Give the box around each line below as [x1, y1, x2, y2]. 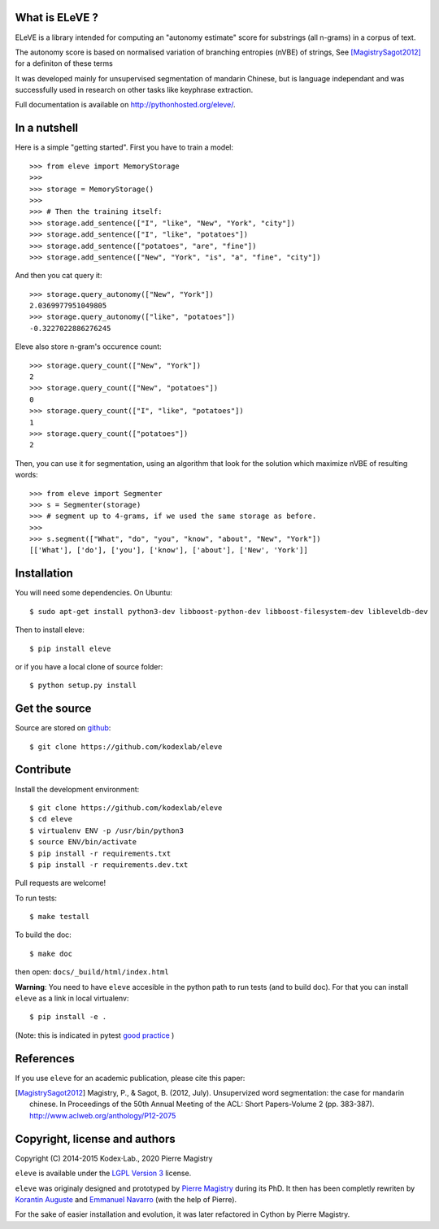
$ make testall [29, 912, 90, 922]
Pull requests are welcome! [15, 878, 106, 888]
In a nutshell [15, 121, 79, 135]
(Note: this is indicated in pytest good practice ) [15, 1030, 175, 1040]
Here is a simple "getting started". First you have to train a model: [15, 142, 234, 152]
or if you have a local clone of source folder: [15, 661, 163, 671]
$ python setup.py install [29, 681, 137, 691]
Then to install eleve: [15, 625, 85, 634]
